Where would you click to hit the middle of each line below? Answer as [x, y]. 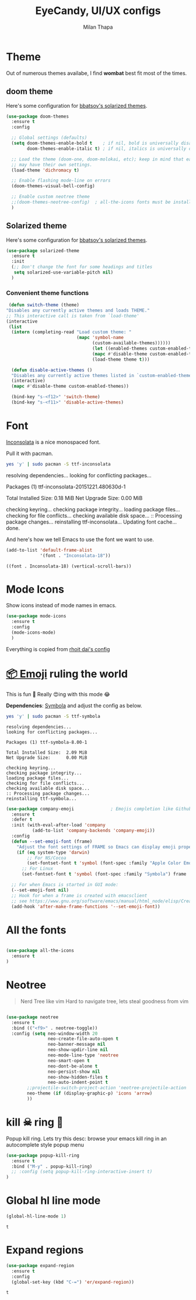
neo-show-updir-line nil [78, 1050]
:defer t [22, 820]
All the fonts [36, 930]
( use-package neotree [32, 1017]
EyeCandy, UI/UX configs [98, 11]
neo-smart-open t [69, 1060]
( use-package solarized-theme [43, 251]
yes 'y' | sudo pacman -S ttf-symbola [53, 716]
